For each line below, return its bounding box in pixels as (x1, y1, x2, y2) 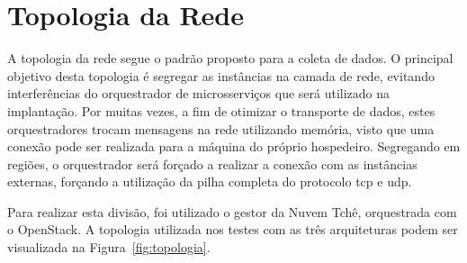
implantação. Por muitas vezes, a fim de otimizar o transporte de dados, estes (7, 101, 436, 120)
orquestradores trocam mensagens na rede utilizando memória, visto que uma (7, 119, 435, 138)
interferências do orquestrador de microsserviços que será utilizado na (7, 84, 391, 103)
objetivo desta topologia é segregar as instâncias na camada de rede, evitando (7, 66, 435, 85)
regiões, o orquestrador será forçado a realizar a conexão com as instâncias (7, 154, 418, 173)
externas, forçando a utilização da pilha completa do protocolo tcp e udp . (7, 172, 412, 191)
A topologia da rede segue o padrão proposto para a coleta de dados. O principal (7, 49, 454, 68)
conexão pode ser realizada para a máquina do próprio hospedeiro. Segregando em (7, 137, 461, 156)
